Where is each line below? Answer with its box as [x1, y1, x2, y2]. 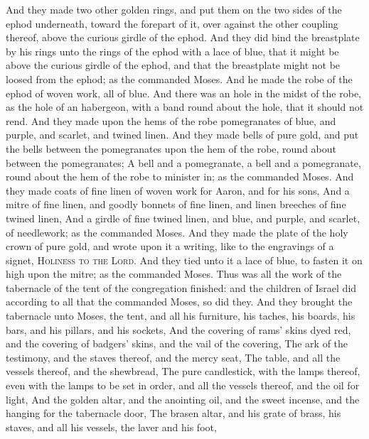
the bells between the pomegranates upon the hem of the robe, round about [6, 141, 337, 156]
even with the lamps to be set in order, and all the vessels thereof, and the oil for [6, 378, 360, 393]
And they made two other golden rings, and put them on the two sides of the [6, 2, 342, 16]
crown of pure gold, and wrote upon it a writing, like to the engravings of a [6, 239, 334, 254]
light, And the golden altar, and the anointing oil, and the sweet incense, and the [6, 391, 360, 406]
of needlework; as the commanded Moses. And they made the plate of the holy [6, 224, 348, 239]
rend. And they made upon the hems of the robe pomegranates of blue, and [6, 113, 336, 128]
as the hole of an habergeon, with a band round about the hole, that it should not [6, 99, 364, 114]
